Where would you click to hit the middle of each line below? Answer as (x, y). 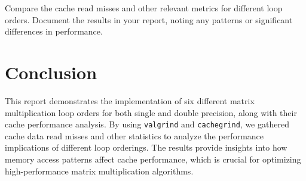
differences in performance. (54, 31)
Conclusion (51, 72)
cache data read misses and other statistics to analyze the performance (134, 135)
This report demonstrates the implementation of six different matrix (130, 100)
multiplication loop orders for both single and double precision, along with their (151, 112)
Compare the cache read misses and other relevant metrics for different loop (144, 8)
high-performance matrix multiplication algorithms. (99, 171)
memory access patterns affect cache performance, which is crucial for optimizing (153, 159)
